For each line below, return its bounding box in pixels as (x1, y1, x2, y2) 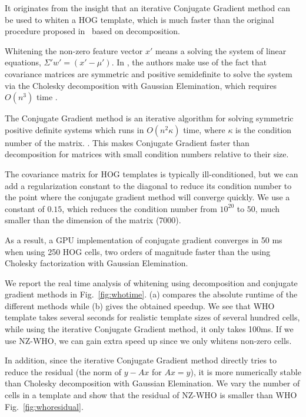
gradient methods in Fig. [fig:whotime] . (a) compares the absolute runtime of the (5, 288, 298, 300)
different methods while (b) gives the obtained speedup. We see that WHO (5, 299, 275, 312)
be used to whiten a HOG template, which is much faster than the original (5, 13, 274, 25)
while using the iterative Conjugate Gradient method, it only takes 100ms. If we (5, 323, 294, 335)
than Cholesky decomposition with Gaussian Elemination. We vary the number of (5, 377, 300, 389)
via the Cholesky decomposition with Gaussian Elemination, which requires (5, 79, 277, 91)
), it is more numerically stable (190, 365, 301, 378)
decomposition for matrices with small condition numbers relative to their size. (5, 148, 289, 160)
